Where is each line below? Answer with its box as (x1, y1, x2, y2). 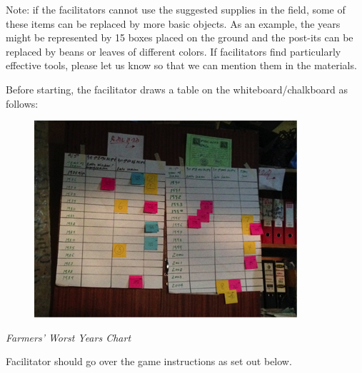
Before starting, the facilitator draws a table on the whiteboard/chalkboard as (6, 81, 348, 96)
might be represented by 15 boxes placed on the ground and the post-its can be (6, 30, 353, 45)
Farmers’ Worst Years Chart (6, 329, 131, 344)
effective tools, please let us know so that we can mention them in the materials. (6, 58, 357, 73)
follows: (6, 96, 39, 111)
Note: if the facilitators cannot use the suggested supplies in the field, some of (6, 2, 346, 16)
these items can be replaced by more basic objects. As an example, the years (6, 16, 341, 31)
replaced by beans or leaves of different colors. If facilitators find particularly (6, 44, 341, 58)
